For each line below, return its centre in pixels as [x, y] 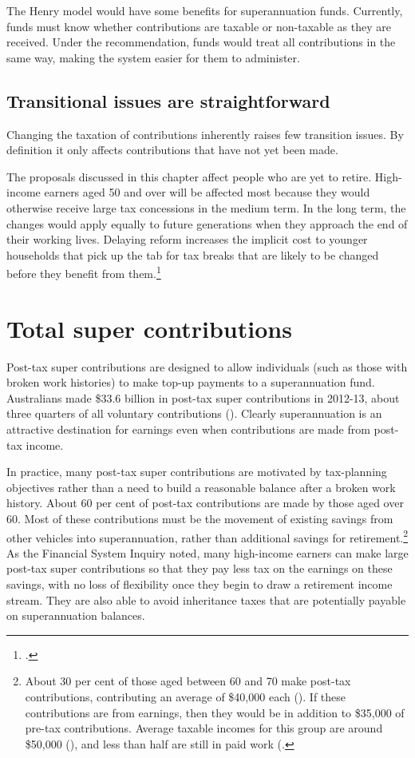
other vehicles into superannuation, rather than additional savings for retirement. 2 [207, 536]
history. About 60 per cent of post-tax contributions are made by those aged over [205, 503]
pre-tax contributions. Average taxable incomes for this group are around [204, 728]
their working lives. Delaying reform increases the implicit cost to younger [187, 239]
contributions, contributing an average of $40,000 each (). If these [186, 697]
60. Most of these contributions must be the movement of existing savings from [200, 519]
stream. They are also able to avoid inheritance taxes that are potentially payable [206, 599]
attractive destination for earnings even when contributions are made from [188, 429]
